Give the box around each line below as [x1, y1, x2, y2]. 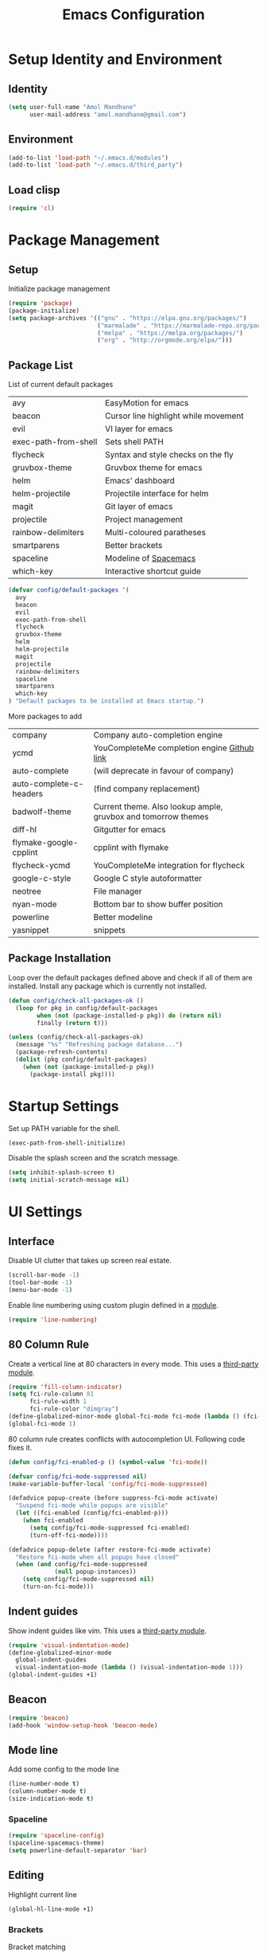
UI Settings [8, 1203, 83, 1221]
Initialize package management [8, 284, 110, 293]
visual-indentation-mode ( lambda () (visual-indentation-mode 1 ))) [15, 1663, 244, 1672]
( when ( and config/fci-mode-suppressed [15, 1560, 148, 1568]
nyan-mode [12, 898, 57, 910]
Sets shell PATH [104, 436, 164, 448]
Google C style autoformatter [93, 873, 203, 884]
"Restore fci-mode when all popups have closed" [15, 1553, 180, 1561]
